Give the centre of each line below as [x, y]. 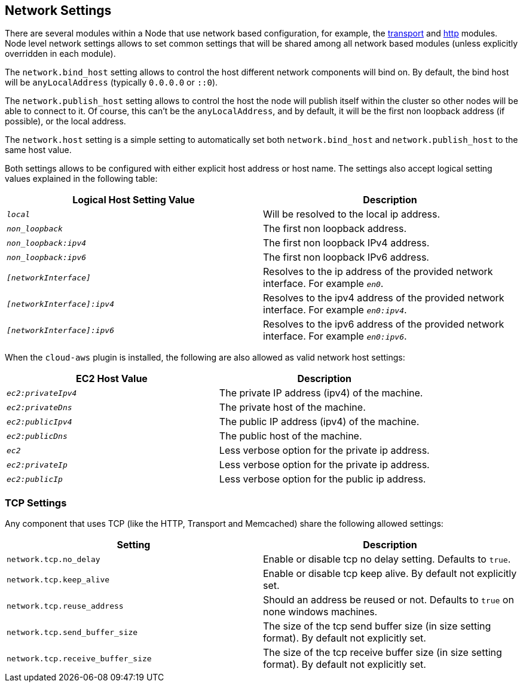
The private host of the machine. [292, 407]
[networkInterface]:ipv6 [61, 330]
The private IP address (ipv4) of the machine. [321, 393]
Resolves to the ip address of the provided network [378, 272]
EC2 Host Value [111, 379]
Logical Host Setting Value [134, 200]
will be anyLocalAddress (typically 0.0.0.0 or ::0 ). [111, 83]
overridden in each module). [60, 54]
